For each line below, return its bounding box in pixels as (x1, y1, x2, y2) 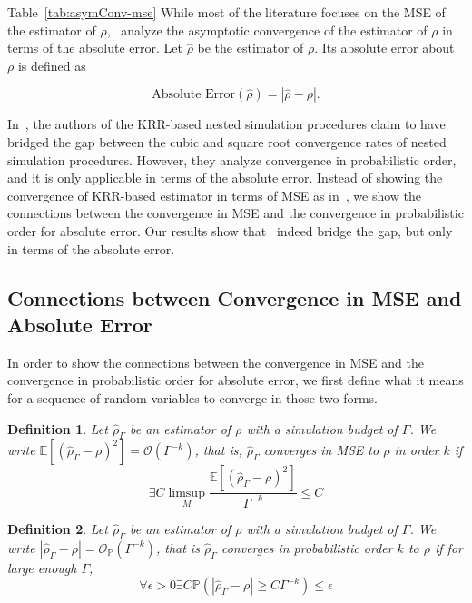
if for (434, 538, 463, 557)
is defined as (17, 55, 86, 74)
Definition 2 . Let (7, 519, 108, 538)
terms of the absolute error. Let (7, 38, 182, 57)
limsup (168, 486, 205, 499)
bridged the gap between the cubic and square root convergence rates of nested (7, 132, 447, 151)
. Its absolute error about (314, 38, 455, 57)
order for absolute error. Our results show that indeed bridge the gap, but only (7, 221, 453, 240)
